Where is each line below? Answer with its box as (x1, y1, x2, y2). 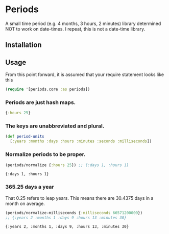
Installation (5, 41, 42, 49)
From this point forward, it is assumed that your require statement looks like (5, 71, 164, 77)
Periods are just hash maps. (5, 98, 76, 106)
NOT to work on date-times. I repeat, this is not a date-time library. (5, 25, 146, 32)
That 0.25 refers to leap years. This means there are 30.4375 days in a (5, 195, 154, 201)
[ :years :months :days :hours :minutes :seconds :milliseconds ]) (10, 139, 152, 144)
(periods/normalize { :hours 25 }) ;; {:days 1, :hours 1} (5, 162, 129, 168)
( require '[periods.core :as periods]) (5, 87, 90, 92)
